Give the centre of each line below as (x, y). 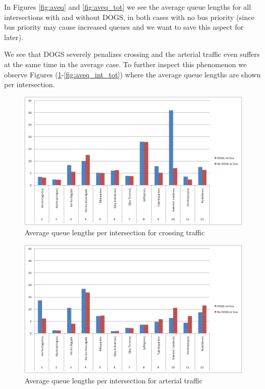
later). (14, 37)
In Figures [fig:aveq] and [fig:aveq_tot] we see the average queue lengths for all (128, 7)
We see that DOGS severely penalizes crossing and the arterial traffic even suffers (132, 54)
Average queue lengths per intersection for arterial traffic (114, 380)
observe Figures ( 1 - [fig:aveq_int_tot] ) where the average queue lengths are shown (132, 74)
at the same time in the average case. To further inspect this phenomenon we (125, 64)
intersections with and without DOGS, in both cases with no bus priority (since (129, 17)
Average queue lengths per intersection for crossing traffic (115, 232)
